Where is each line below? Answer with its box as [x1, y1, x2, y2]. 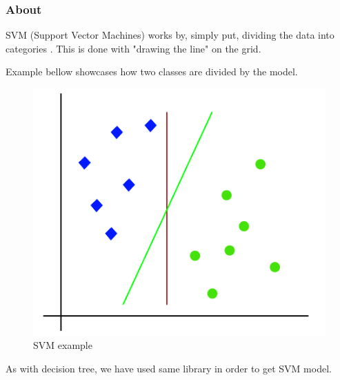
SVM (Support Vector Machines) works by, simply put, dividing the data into [6, 28, 334, 42]
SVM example [33, 338, 92, 352]
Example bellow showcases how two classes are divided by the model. [6, 64, 298, 79]
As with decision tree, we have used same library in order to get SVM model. [6, 361, 332, 376]
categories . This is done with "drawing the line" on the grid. [6, 41, 261, 55]
